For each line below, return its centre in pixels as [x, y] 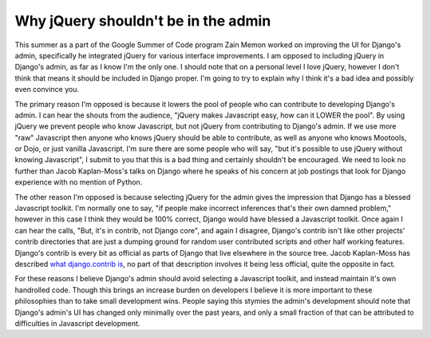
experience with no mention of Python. [79, 182]
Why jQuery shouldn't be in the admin [143, 21]
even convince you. [47, 89]
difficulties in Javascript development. [77, 323]
